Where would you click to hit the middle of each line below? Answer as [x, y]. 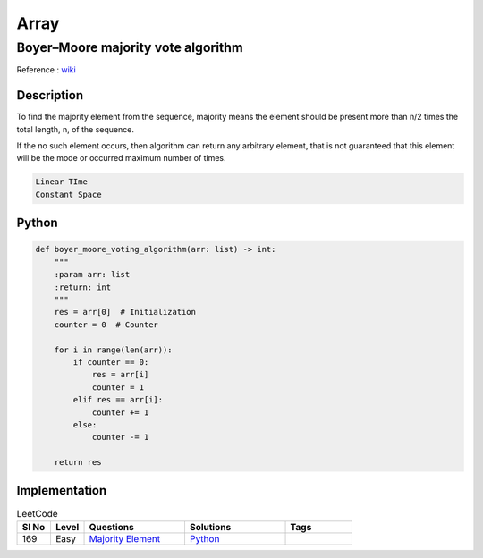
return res [78, 462]
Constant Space [68, 194]
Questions [111, 527]
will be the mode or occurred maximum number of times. [121, 158]
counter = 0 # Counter [106, 325]
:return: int [83, 287]
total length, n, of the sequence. [75, 129]
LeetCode [37, 513]
